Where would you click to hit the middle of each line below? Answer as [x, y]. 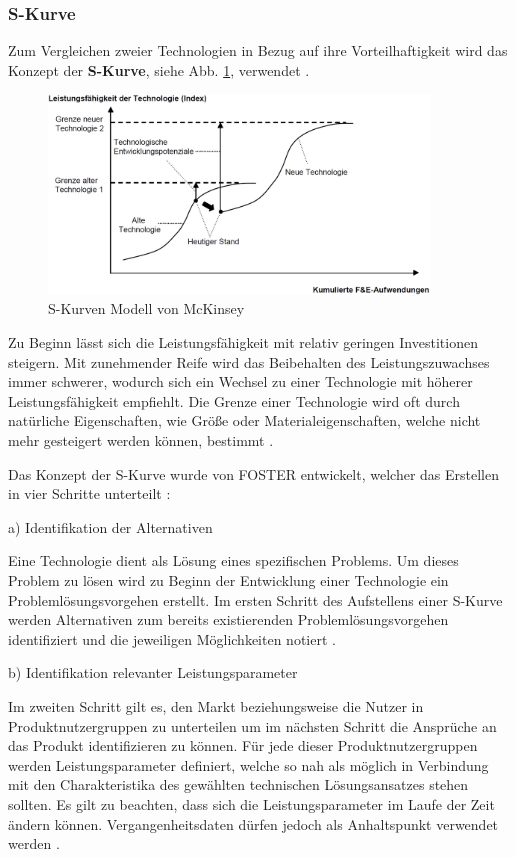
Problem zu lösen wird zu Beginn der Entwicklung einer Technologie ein [228, 580]
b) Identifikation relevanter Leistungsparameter [153, 672]
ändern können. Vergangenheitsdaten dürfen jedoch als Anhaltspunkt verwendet [253, 823]
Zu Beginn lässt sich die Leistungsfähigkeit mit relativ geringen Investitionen [243, 342]
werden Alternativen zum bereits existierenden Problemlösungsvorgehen [228, 619]
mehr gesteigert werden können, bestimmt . [141, 440]
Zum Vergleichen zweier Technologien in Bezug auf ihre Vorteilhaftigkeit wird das [258, 50]
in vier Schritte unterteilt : [89, 493]
